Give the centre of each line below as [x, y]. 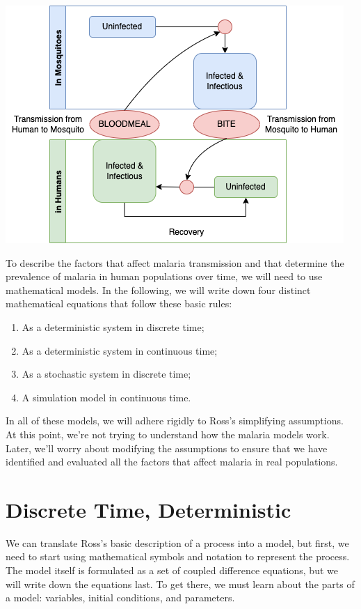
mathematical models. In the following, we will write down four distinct [158, 290]
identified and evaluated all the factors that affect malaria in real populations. [172, 462]
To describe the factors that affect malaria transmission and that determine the [175, 262]
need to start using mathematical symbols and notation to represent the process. [178, 556]
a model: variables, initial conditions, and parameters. [120, 598]
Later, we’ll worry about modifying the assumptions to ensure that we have [167, 448]
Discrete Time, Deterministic [149, 509]
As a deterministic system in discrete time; [113, 326]
